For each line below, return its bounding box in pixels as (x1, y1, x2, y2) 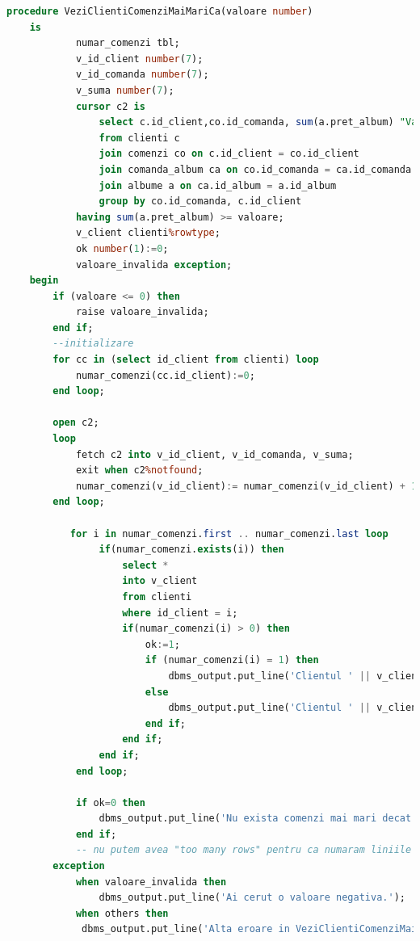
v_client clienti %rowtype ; (75, 227, 220, 239)
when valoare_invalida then (75, 876, 227, 888)
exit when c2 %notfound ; (75, 464, 204, 477)
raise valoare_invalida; (75, 306, 209, 318)
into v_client (122, 575, 198, 587)
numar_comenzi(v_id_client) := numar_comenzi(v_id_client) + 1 (75, 480, 418, 492)
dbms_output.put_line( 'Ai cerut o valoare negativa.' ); (99, 892, 405, 904)
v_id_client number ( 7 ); (75, 53, 204, 65)
